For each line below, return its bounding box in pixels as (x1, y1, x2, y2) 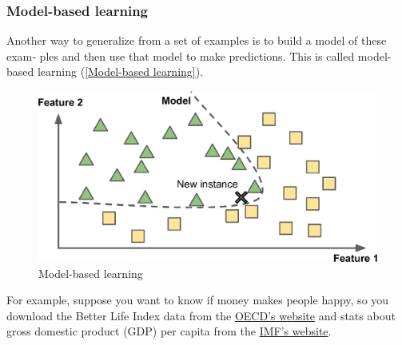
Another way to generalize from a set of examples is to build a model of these (6, 32, 387, 49)
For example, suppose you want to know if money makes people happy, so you (6, 291, 389, 308)
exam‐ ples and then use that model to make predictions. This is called (6, 47, 355, 64)
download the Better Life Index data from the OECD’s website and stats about (6, 307, 396, 323)
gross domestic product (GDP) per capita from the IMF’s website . (6, 323, 332, 339)
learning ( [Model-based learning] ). (37, 63, 204, 80)
